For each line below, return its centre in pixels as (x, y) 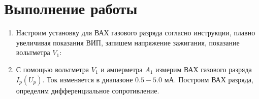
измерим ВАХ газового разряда (204, 69)
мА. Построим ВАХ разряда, (209, 79)
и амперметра (122, 69)
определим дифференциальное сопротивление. (88, 90)
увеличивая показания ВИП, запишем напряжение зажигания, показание (128, 42)
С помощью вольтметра (53, 69)
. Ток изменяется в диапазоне (88, 79)
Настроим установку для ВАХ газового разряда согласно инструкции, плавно (136, 33)
